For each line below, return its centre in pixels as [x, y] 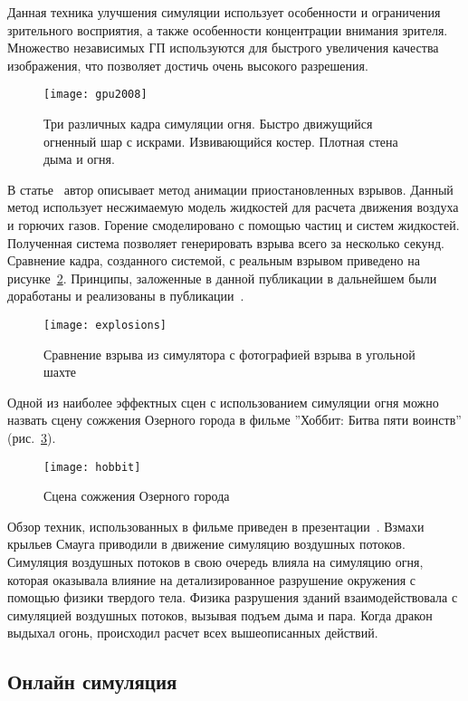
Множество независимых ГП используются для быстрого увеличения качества [223, 48]
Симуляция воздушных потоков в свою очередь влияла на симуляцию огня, [215, 562]
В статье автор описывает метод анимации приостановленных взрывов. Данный [230, 189]
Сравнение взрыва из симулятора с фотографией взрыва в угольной [229, 354]
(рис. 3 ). [32, 437]
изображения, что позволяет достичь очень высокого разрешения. [188, 65]
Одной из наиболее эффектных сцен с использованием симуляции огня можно [223, 402]
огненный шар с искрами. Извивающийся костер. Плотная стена [221, 141]
